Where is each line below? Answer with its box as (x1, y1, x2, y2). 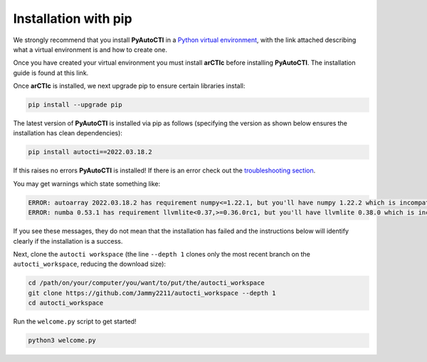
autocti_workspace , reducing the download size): (13, 260, 167, 269)
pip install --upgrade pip (28, 100, 122, 109)
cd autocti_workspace (28, 299, 104, 307)
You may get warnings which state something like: (13, 179, 161, 188)
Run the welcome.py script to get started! (13, 317, 137, 326)
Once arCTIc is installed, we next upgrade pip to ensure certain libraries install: (13, 82, 246, 90)
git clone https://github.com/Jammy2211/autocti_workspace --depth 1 (28, 289, 276, 297)
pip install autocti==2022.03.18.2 (28, 148, 152, 156)
